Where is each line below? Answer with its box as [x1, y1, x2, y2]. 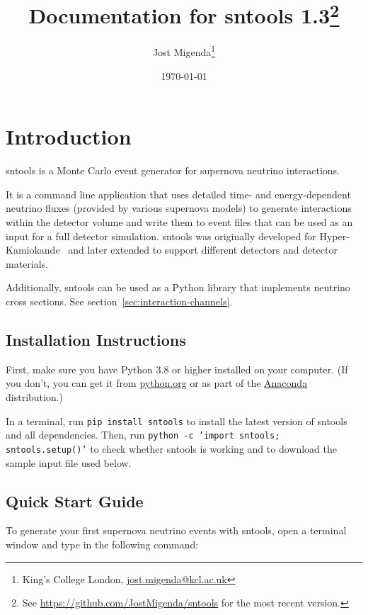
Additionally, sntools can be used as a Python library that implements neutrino [6, 280, 350, 295]
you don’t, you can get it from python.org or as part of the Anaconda [6, 376, 308, 390]
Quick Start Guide [6, 490, 144, 512]
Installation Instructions [6, 328, 186, 350]
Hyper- [319, 228, 350, 243]
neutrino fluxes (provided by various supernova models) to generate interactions [6, 201, 352, 215]
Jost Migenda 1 [152, 43, 216, 60]
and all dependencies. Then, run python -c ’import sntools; [6, 427, 280, 442]
